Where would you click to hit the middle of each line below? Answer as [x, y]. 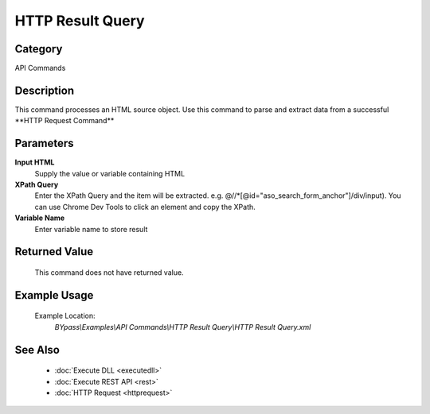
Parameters [44, 143]
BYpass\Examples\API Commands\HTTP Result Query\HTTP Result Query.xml [183, 327]
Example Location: [65, 316]
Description [45, 90]
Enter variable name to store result [91, 229]
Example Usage [54, 295]
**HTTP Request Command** [64, 121]
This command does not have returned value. [109, 273]
